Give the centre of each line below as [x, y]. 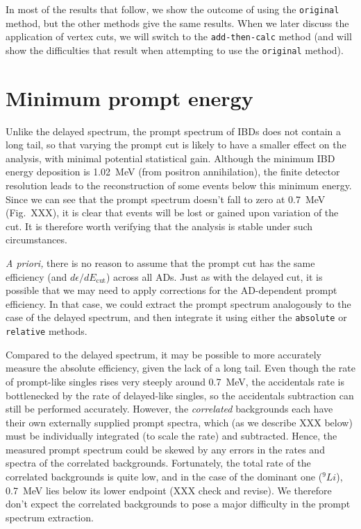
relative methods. [47, 331]
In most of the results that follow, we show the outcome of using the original [173, 9]
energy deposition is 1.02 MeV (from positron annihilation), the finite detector [173, 172]
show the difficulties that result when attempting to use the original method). [175, 50]
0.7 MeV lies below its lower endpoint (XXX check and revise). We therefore [169, 490]
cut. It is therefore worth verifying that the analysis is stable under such [159, 226]
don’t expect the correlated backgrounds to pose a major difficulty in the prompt [178, 504]
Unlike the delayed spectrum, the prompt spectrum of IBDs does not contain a [174, 131]
